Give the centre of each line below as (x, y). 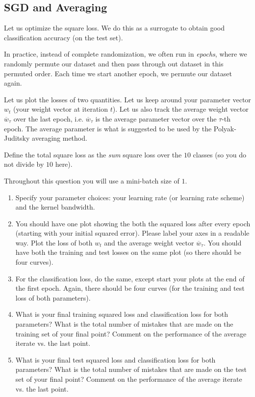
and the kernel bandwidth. (55, 207)
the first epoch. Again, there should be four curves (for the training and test (130, 288)
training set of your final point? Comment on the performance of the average (131, 333)
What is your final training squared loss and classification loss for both (122, 314)
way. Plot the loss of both (54, 242)
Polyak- (225, 128)
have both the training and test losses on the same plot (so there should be (128, 252)
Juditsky (17, 138)
